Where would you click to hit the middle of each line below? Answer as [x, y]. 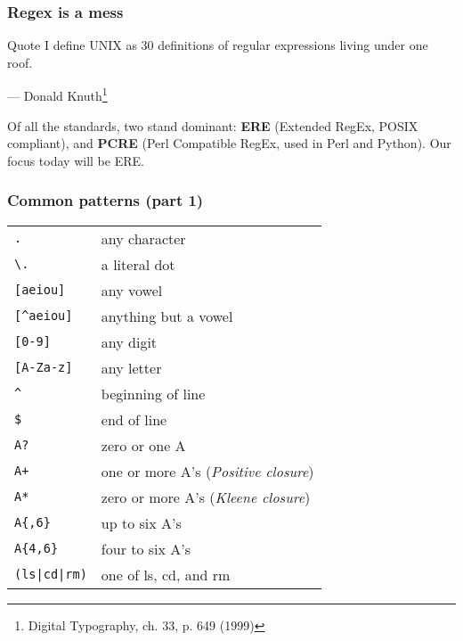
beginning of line [153, 393]
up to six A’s [141, 522]
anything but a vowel [167, 316]
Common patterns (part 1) [106, 200]
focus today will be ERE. [76, 160]
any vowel [132, 290]
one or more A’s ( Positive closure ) [207, 471]
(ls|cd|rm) [51, 575]
